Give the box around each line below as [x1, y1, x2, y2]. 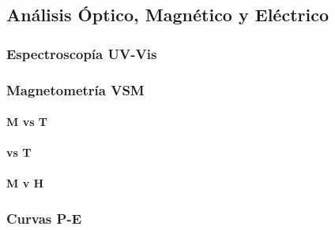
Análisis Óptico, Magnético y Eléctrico [6, 2, 329, 27]
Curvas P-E [6, 208, 82, 228]
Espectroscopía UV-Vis [6, 43, 157, 63]
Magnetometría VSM [6, 80, 145, 99]
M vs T [6, 113, 48, 130]
